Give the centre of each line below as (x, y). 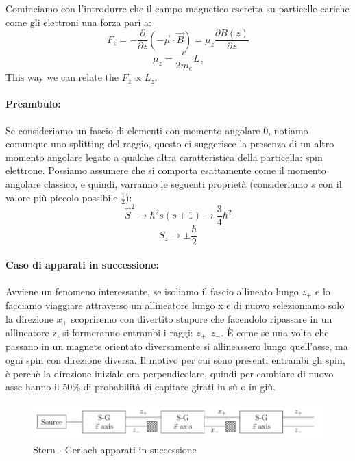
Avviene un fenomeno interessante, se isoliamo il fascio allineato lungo (152, 291)
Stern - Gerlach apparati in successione (115, 449)
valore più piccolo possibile (62, 197)
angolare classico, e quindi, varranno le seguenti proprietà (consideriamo (157, 183)
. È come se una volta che (275, 333)
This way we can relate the (62, 77)
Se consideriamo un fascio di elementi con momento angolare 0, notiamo (157, 130)
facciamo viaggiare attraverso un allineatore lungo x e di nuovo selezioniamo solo (175, 304)
